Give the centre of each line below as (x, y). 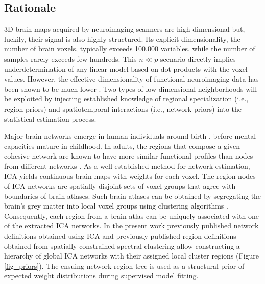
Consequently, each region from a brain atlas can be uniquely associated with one (131, 215)
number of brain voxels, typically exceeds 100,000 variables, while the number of (130, 49)
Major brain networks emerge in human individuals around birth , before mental (130, 136)
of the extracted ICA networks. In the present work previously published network (131, 226)
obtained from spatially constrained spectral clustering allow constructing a (122, 246)
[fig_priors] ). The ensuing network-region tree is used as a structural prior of (124, 265)
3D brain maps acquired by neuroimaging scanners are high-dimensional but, (125, 29)
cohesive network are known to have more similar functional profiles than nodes (129, 156)
